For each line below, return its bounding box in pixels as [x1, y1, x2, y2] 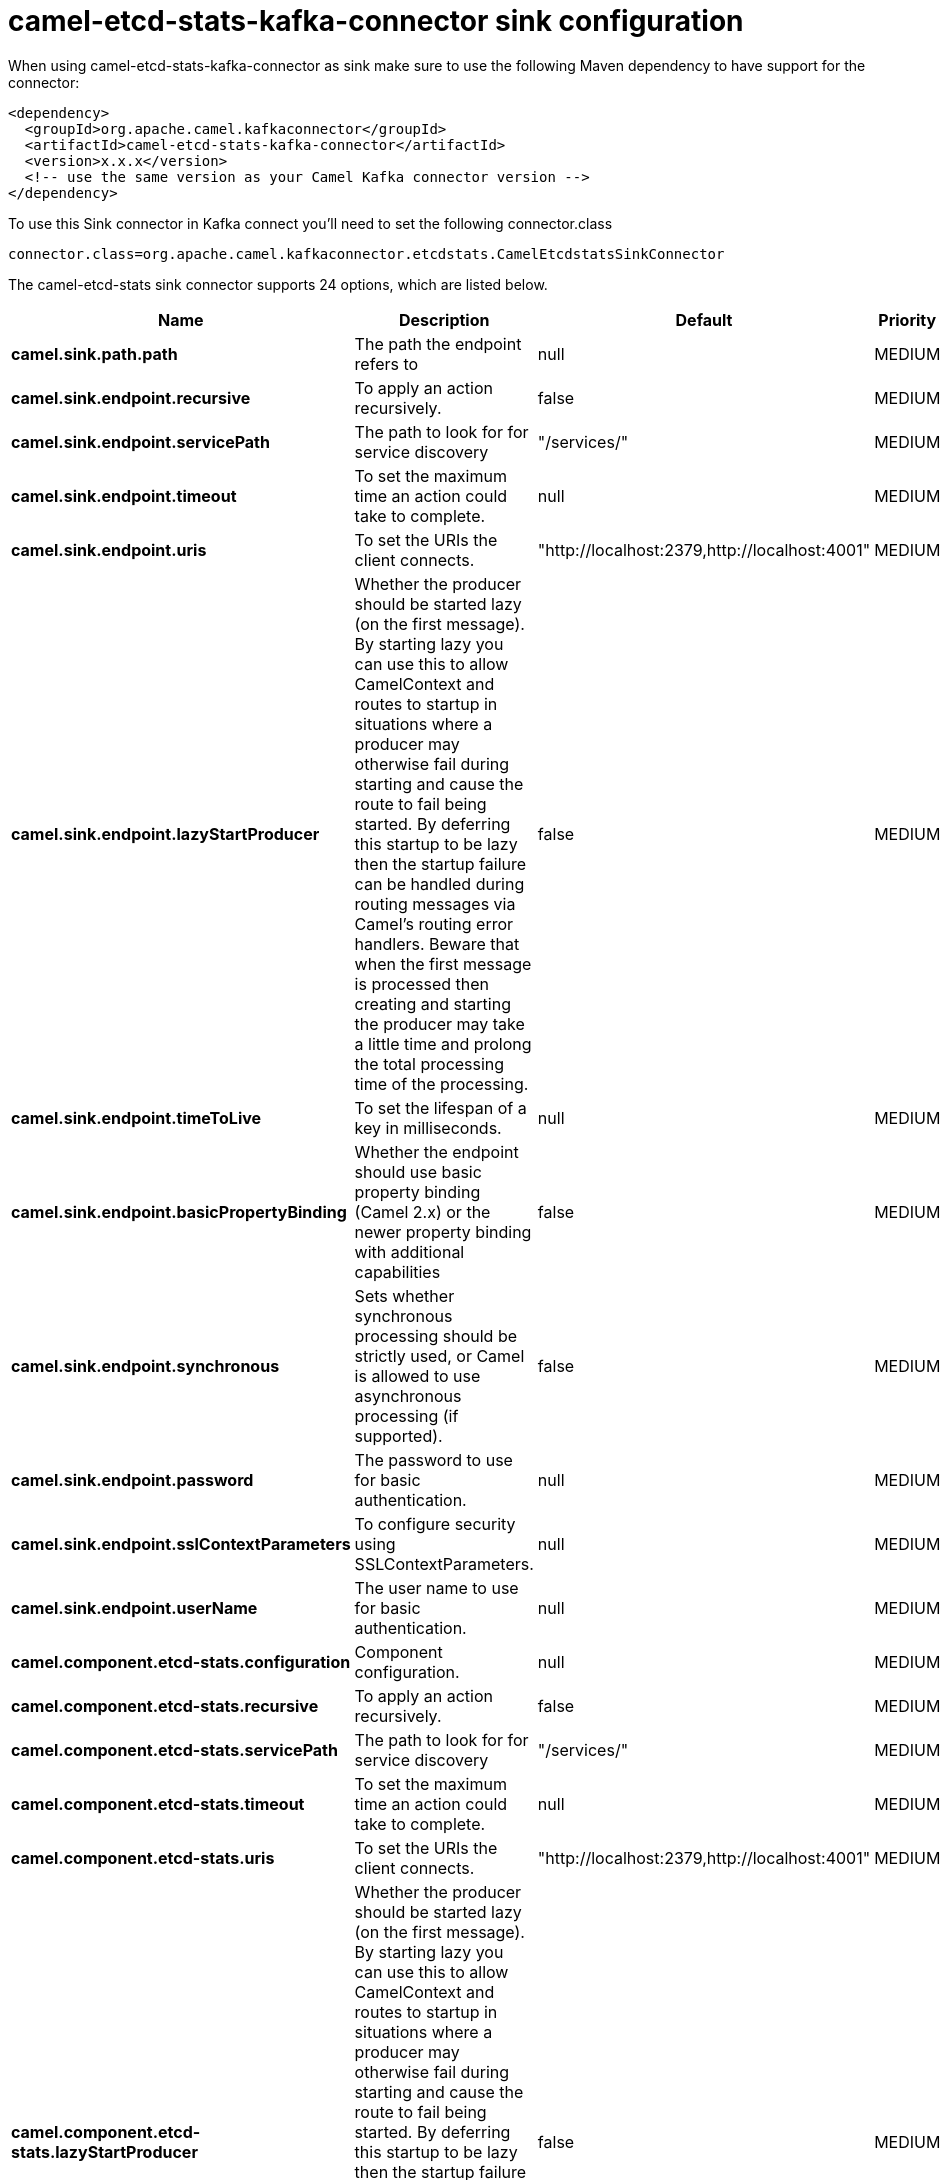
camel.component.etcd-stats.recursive [11, 1695, 319, 1716]
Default [675, 309, 733, 330]
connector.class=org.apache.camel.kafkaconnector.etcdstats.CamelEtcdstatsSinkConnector [8, 245, 725, 262]
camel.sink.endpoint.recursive [11, 387, 251, 408]
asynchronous [354, 1385, 462, 1406]
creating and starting [354, 993, 511, 1014]
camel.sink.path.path [11, 343, 178, 364]
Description [399, 309, 490, 330]
